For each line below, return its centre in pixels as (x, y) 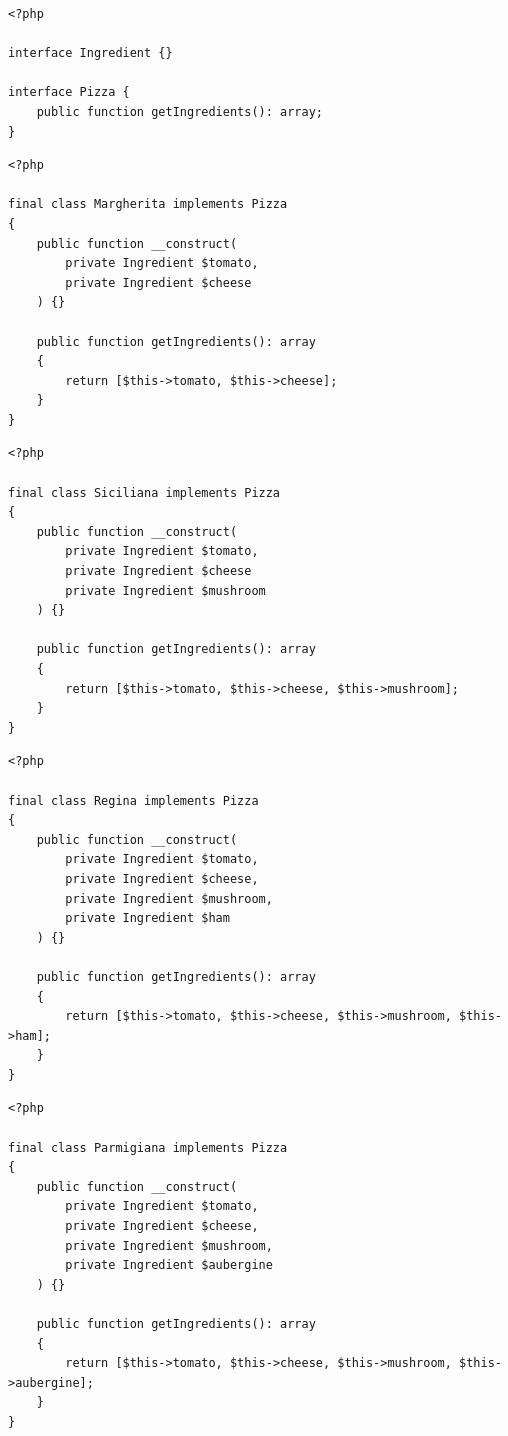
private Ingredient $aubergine (169, 1265)
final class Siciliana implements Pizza (144, 492)
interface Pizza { (69, 92)
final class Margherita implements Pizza (148, 204)
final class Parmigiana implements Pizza (148, 1147)
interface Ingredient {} (90, 53)
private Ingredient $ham (147, 918)
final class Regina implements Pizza (133, 800)
